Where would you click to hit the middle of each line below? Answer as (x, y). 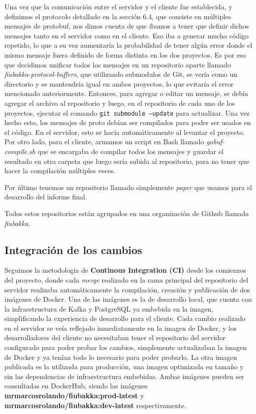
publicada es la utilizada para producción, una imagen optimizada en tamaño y (124, 366)
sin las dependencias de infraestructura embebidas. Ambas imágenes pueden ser (124, 376)
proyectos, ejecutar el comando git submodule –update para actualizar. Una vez (127, 112)
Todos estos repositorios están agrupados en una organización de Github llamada (127, 213)
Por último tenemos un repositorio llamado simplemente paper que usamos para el (128, 187)
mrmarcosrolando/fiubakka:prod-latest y (74, 396)
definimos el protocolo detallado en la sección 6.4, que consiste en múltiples (118, 16)
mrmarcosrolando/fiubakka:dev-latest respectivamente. (96, 405)
